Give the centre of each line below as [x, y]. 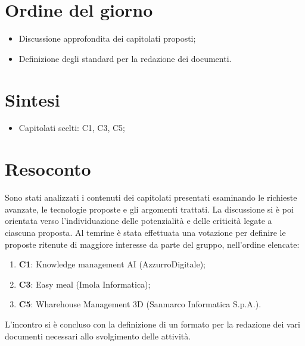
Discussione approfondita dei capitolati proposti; [107, 38]
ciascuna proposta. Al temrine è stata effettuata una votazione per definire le [145, 232]
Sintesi [32, 99]
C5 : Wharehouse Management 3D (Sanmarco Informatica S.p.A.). [140, 304]
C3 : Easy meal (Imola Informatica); [85, 284]
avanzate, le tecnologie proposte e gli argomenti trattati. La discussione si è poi [149, 209]
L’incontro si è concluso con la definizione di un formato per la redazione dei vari [152, 324]
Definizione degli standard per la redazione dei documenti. [125, 58]
